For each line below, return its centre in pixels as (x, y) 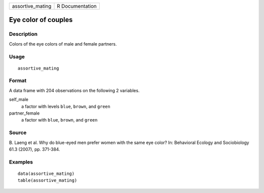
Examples (21, 162)
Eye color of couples (41, 20)
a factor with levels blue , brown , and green (66, 106)
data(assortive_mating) (46, 173)
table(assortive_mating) (47, 181)
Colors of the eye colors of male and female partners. (63, 44)
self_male (19, 99)
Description (23, 34)
